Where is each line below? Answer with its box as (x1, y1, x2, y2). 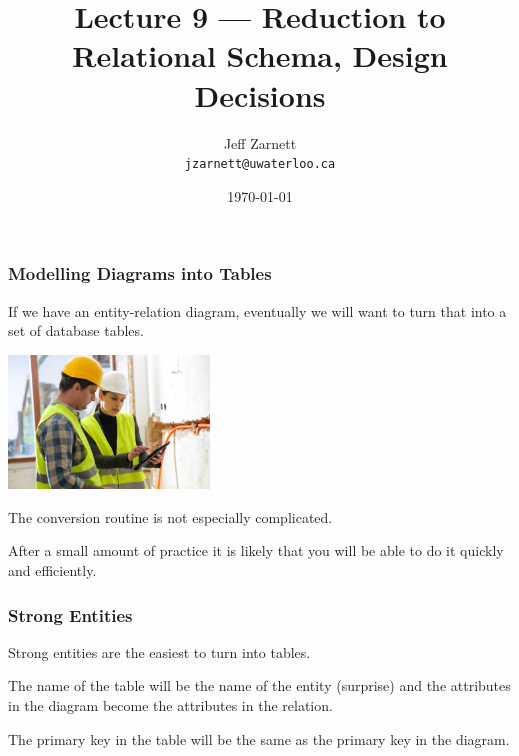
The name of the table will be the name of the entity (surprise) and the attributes (8, 675, 511, 696)
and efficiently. (8, 560, 97, 580)
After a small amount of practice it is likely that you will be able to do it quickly (8, 540, 504, 561)
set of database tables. (8, 320, 144, 341)
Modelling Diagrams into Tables (8, 261, 272, 286)
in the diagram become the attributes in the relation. (8, 695, 333, 715)
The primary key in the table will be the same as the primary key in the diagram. (8, 728, 510, 749)
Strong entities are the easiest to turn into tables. (8, 641, 311, 662)
